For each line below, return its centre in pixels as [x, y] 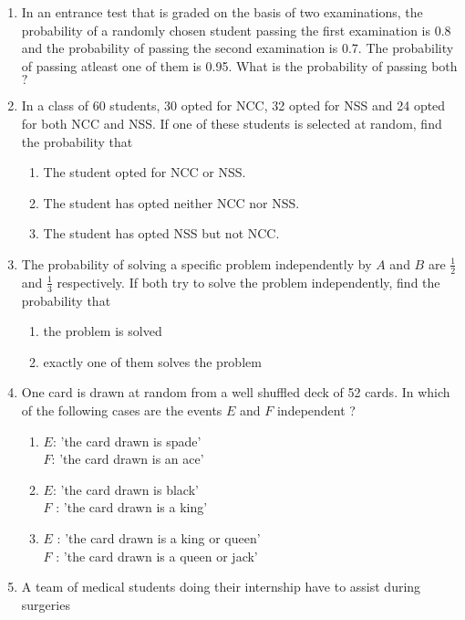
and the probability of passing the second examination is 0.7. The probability [238, 48]
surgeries [46, 604]
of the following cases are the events [122, 410]
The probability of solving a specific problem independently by [196, 263]
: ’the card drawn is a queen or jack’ [157, 556]
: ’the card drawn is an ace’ [128, 459]
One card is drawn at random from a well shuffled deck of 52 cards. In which [236, 392]
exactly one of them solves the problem [152, 361]
